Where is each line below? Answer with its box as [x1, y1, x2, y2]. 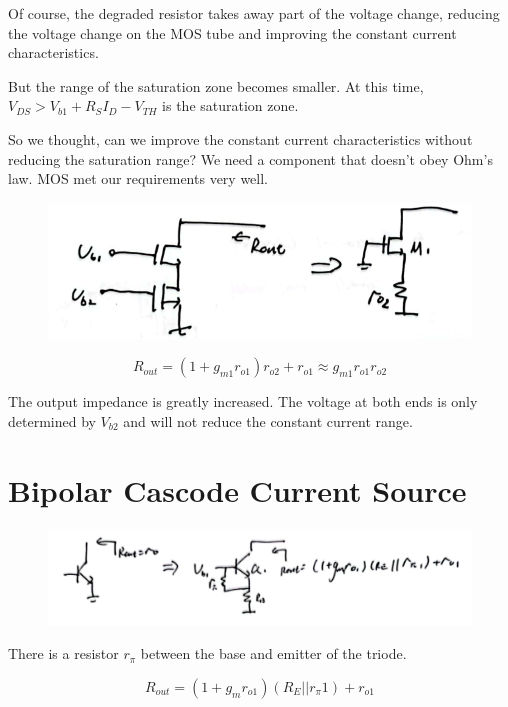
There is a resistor [8, 643, 119, 664]
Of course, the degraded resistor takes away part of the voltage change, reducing [8, 3, 500, 23]
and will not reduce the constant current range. [123, 410, 413, 431]
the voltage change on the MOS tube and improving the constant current [8, 22, 457, 43]
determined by [8, 410, 96, 431]
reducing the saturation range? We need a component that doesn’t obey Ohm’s [8, 148, 493, 169]
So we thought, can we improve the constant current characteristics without [8, 128, 473, 149]
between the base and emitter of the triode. [140, 643, 407, 664]
